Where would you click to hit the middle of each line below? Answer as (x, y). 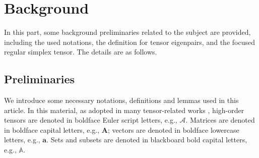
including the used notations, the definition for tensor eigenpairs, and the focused (129, 42)
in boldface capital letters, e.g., (52, 129)
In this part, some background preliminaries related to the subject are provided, (127, 32)
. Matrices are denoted (220, 120)
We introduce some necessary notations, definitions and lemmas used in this (121, 100)
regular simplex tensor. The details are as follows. (81, 52)
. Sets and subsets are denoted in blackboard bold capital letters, (147, 140)
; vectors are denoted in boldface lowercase (173, 129)
